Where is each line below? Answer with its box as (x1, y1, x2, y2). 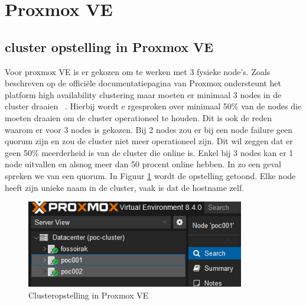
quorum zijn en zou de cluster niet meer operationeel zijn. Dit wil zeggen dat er (5, 135, 293, 147)
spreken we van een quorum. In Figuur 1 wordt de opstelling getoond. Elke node (5, 169, 296, 181)
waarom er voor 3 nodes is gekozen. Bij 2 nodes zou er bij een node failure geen (5, 123, 293, 135)
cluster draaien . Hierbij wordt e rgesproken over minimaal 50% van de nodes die (5, 100, 302, 112)
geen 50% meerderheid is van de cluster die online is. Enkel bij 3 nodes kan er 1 (5, 146, 294, 158)
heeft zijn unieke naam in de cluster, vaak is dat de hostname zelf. (5, 181, 245, 193)
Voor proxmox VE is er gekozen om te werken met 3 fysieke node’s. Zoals (5, 65, 271, 77)
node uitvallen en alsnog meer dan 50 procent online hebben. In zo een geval (5, 158, 281, 170)
